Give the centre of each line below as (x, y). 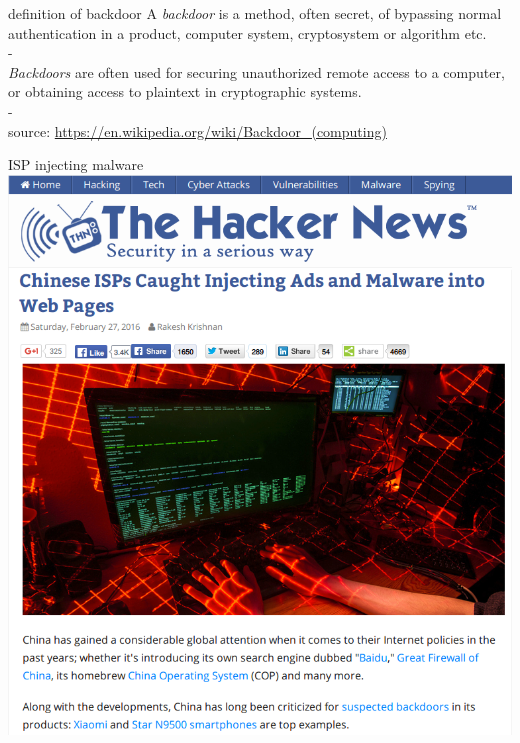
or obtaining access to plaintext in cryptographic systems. (185, 91)
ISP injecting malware (76, 164)
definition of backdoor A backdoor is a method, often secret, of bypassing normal (255, 13)
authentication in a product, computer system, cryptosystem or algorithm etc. (247, 32)
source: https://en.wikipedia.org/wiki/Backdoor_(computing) (197, 130)
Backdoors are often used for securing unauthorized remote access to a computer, (256, 71)
